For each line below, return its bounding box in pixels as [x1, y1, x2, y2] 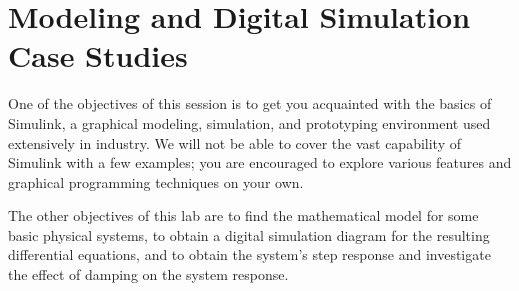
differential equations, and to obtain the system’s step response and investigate [8, 244, 491, 265]
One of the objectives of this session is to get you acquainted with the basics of [8, 93, 492, 114]
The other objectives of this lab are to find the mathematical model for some [8, 205, 479, 226]
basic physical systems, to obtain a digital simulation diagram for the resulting [8, 224, 490, 245]
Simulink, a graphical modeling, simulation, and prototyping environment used [8, 112, 491, 133]
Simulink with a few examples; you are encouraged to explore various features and [8, 152, 512, 173]
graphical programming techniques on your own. [8, 171, 304, 192]
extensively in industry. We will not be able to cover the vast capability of [8, 132, 461, 153]
